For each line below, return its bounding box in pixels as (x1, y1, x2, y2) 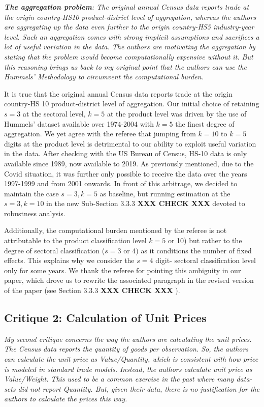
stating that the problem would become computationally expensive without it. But (4, 51, 253, 62)
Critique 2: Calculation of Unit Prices (4, 310, 207, 326)
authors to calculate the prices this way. (4, 393, 127, 404)
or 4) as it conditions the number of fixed (123, 245, 252, 255)
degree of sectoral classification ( (4, 245, 105, 255)
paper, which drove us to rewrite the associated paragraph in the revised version (4, 275, 254, 285)
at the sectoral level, (22, 108, 86, 119)
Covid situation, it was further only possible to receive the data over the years (4, 168, 247, 179)
